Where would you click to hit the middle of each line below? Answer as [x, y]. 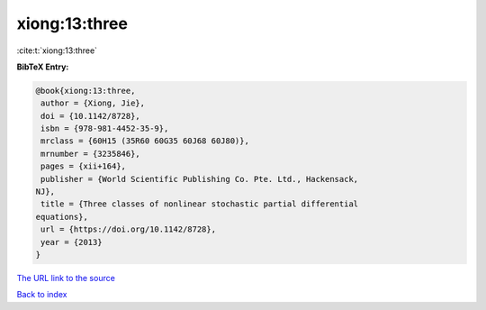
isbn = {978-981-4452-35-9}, [105, 129]
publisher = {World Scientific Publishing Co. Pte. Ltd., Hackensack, [200, 179]
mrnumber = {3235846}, [91, 154]
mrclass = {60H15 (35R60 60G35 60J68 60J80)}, [145, 141]
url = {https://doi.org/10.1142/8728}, [128, 229]
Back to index [42, 295]
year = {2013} [72, 242]
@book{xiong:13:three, [85, 91]
